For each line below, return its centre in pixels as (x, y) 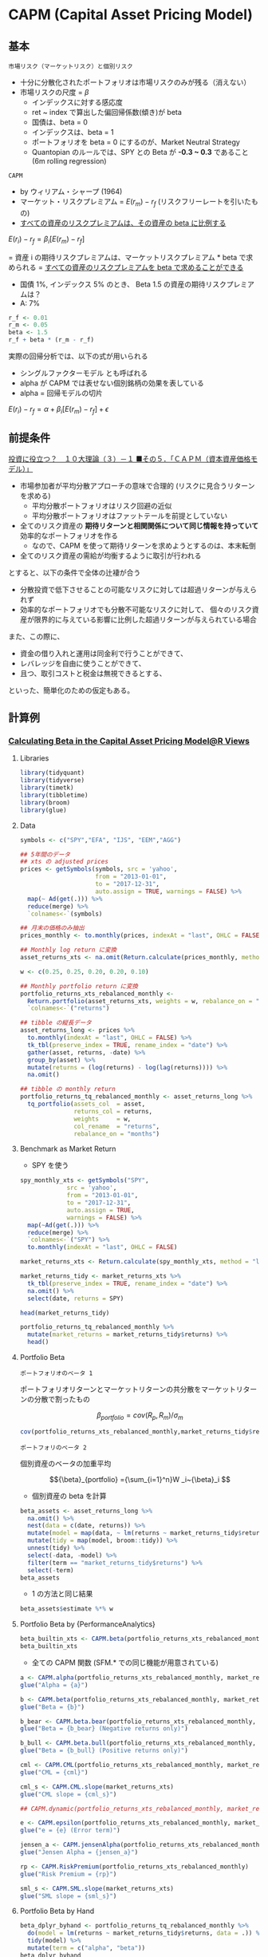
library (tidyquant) (52, 773)
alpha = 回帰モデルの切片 (61, 393)
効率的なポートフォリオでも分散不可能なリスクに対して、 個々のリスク (136, 609)
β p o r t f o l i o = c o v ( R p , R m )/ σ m (140, 1416)
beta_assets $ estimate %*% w (66, 1609)
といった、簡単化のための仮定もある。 (71, 690)
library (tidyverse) (52, 781)
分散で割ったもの (62, 1399)
